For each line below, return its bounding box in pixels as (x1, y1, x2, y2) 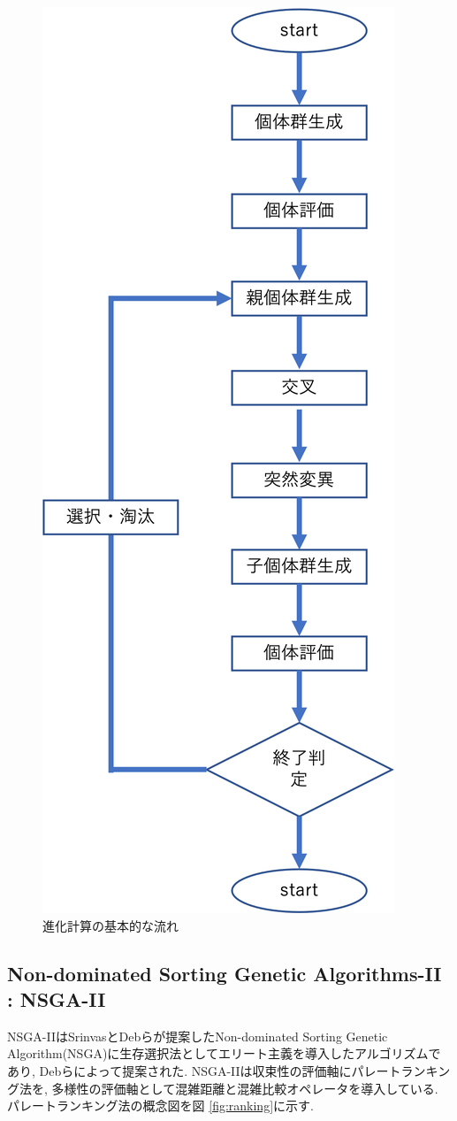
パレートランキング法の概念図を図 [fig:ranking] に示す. (7, 1096, 314, 1115)
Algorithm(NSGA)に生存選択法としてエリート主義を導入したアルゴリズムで (7, 1044, 441, 1063)
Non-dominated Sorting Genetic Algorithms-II (7, 959, 442, 987)
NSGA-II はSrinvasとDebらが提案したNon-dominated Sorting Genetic (7, 1026, 388, 1045)
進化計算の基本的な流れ (42, 916, 179, 934)
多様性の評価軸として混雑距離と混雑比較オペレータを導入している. (51, 1079, 438, 1097)
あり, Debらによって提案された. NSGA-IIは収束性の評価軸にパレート (7, 1061, 401, 1079)
